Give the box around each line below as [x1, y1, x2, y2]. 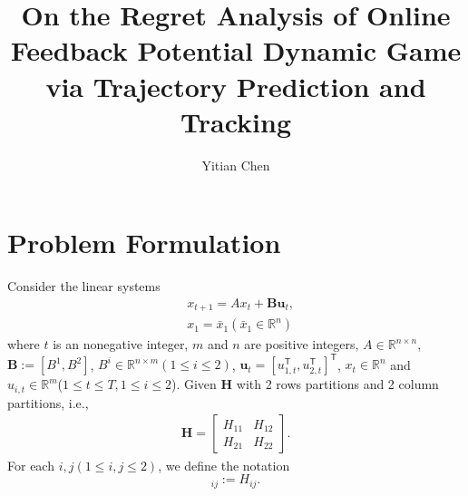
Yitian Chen [201, 155, 270, 174]
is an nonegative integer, [53, 335, 189, 354]
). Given [171, 374, 217, 394]
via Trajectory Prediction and [45, 67, 426, 104]
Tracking [180, 102, 291, 140]
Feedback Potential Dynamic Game [10, 32, 462, 69]
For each [7, 455, 54, 474]
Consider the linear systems [7, 277, 161, 296]
